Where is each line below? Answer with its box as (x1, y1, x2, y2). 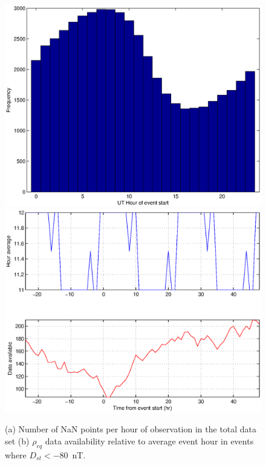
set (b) (5, 434, 30, 447)
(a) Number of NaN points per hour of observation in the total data (5, 423, 257, 435)
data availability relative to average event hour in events (45, 434, 254, 447)
